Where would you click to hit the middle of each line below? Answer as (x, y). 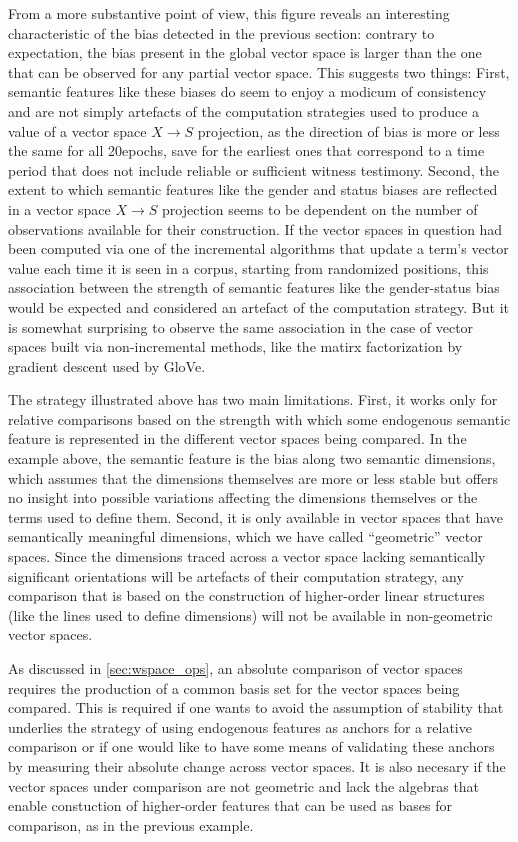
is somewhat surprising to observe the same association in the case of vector (241, 326)
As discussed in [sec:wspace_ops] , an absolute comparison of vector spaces (235, 668)
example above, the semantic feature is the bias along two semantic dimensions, (252, 458)
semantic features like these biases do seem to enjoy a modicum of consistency (247, 91)
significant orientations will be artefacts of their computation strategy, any (236, 575)
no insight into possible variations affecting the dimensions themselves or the (243, 497)
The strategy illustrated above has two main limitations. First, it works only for (253, 399)
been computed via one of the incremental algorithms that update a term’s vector (258, 248)
